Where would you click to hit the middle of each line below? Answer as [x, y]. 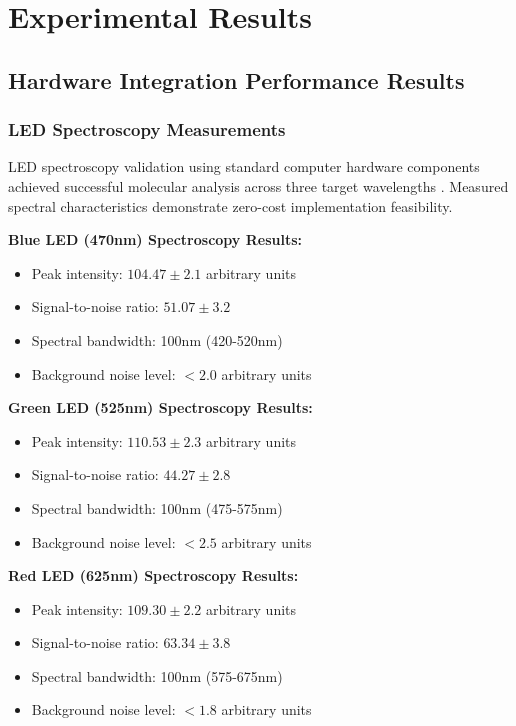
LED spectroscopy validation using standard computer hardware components [244, 166]
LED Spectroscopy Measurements [147, 129]
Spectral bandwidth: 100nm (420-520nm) [157, 339]
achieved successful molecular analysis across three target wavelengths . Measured [258, 185]
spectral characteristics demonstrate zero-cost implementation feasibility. [230, 205]
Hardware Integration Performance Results [236, 79]
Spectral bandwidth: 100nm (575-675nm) [157, 675]
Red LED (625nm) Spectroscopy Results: [153, 575]
